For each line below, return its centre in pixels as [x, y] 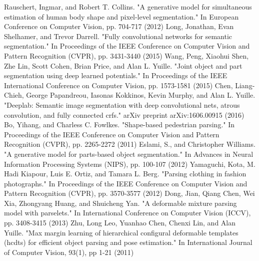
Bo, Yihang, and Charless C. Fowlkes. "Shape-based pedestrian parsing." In [119, 124]
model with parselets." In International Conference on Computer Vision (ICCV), [127, 213]
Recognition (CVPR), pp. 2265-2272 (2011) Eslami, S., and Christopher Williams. [130, 144]
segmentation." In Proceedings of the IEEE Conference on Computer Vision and [127, 46]
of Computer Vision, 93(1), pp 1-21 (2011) [69, 252]
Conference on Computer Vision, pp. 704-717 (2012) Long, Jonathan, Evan [119, 26]
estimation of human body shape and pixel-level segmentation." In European [121, 16]
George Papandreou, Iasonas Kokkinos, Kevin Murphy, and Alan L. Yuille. [141, 95]
